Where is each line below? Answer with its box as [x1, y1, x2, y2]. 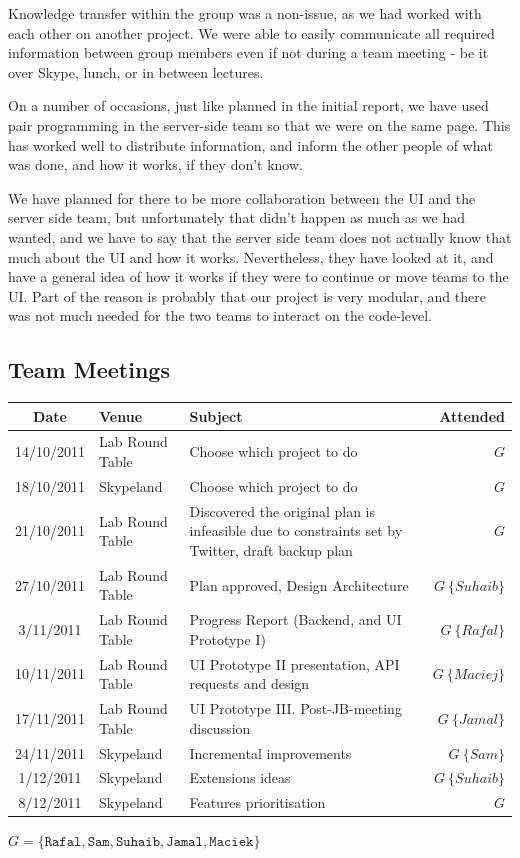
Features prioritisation [189, 792, 326, 813]
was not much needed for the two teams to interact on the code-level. [8, 305, 433, 326]
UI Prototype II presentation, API [189, 653, 400, 674]
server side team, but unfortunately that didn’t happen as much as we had [8, 207, 466, 228]
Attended [439, 405, 505, 426]
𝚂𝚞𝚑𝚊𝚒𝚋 [115, 835, 161, 850]
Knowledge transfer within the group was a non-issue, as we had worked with [8, 3, 482, 23]
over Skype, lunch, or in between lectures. [8, 61, 264, 82]
